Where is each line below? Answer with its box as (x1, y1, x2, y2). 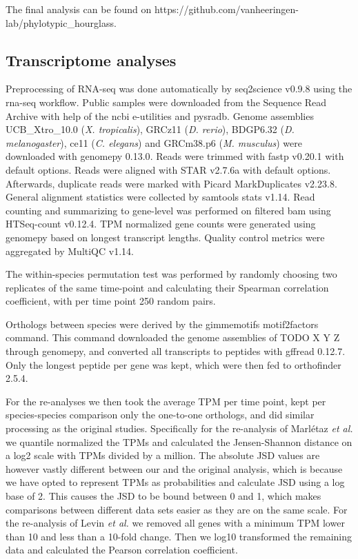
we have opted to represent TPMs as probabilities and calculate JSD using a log (6, 475, 345, 489)
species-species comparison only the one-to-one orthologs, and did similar (6, 407, 315, 422)
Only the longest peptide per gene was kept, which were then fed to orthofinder (6, 357, 341, 372)
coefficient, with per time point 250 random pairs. (6, 294, 216, 308)
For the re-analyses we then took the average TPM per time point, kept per (6, 394, 326, 408)
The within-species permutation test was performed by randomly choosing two (6, 267, 337, 281)
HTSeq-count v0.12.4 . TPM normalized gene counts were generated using (6, 216, 316, 231)
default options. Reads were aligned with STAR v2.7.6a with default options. (6, 162, 331, 176)
